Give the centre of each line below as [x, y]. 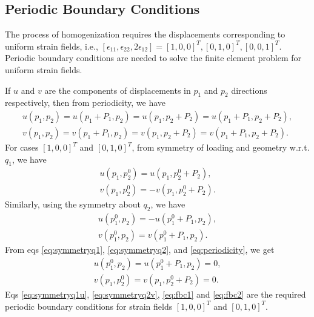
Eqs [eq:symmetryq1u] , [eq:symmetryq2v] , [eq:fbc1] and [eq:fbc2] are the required [155, 294]
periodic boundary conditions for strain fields [89, 306]
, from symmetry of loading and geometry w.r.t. [221, 147]
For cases [22, 147]
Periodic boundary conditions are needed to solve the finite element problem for [153, 58]
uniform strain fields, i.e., [52, 46]
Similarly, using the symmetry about [73, 204]
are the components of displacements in [118, 90]
